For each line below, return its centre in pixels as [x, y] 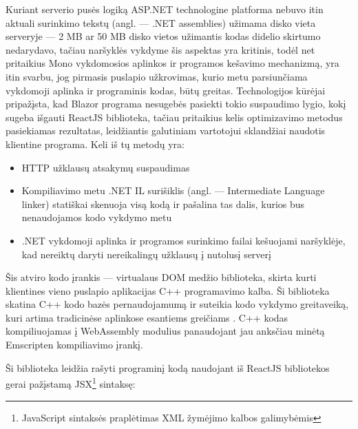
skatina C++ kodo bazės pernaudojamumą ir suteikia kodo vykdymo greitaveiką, [177, 304]
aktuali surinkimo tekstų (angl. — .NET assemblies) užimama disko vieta [161, 22]
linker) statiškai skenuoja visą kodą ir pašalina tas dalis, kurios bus [163, 203]
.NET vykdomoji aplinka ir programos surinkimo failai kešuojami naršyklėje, [183, 240]
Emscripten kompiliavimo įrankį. [74, 345]
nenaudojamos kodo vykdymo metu [97, 217]
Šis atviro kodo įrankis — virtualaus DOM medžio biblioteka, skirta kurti [161, 277]
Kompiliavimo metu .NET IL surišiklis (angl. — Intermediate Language [173, 190]
